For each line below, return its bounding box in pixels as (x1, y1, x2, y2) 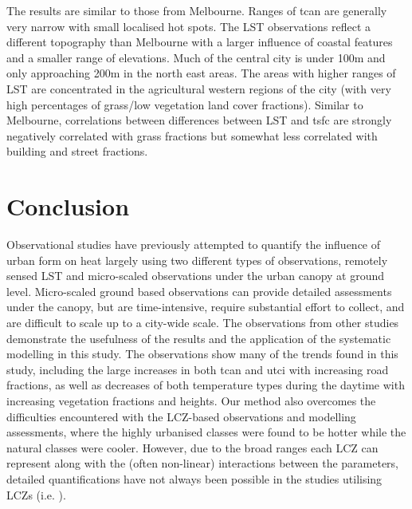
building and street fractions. (6, 143, 148, 160)
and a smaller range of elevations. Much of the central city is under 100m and (6, 49, 386, 65)
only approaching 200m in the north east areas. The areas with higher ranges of (6, 65, 396, 81)
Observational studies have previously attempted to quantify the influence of (6, 236, 381, 253)
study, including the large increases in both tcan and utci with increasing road (6, 361, 389, 377)
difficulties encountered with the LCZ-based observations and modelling (6, 408, 356, 424)
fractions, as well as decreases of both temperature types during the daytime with (6, 377, 405, 393)
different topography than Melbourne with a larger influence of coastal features (6, 34, 393, 50)
